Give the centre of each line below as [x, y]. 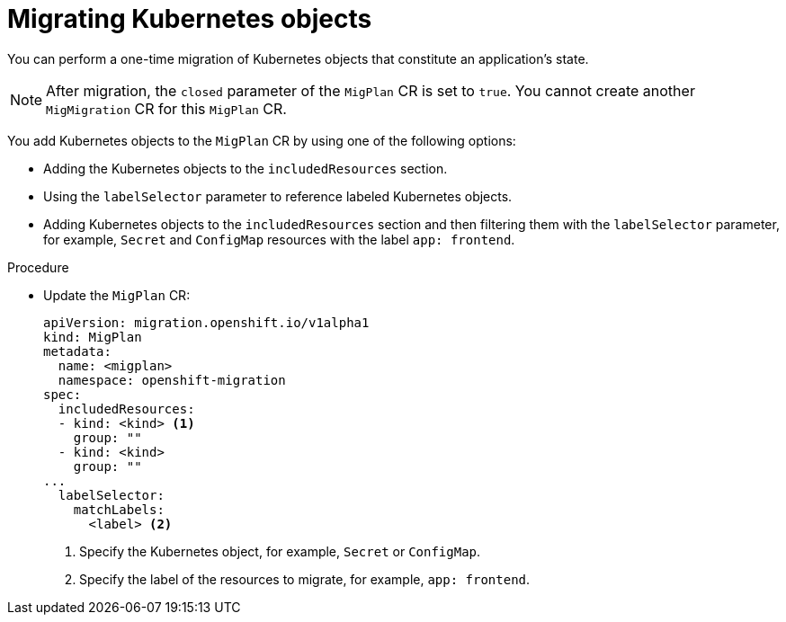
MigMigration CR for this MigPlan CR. [166, 108]
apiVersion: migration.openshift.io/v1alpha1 [206, 322]
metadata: [77, 351]
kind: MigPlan [93, 337]
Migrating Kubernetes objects [190, 19]
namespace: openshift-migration [172, 380]
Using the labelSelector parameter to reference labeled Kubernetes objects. [278, 196]
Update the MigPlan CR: [117, 295]
